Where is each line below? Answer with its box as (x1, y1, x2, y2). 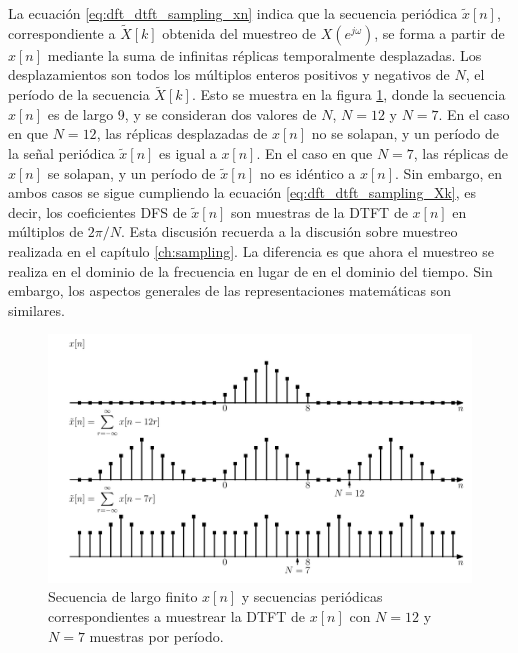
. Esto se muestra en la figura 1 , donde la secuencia (191, 84, 506, 105)
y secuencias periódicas (241, 586, 383, 607)
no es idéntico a (259, 162, 356, 183)
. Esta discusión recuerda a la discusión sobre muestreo (121, 221, 458, 242)
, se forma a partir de (374, 22, 505, 43)
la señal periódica (8, 143, 115, 163)
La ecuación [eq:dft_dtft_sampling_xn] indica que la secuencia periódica (8, 3, 458, 23)
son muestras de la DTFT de (231, 201, 408, 222)
